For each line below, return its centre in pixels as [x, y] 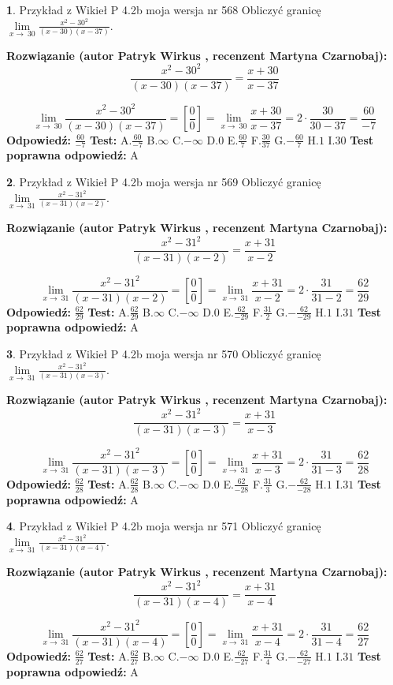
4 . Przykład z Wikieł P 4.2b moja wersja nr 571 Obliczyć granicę [164, 526]
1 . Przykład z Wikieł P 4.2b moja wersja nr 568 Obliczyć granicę [164, 9]
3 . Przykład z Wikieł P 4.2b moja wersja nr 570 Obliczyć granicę [164, 354]
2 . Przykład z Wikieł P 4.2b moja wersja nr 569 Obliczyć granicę [164, 182]
